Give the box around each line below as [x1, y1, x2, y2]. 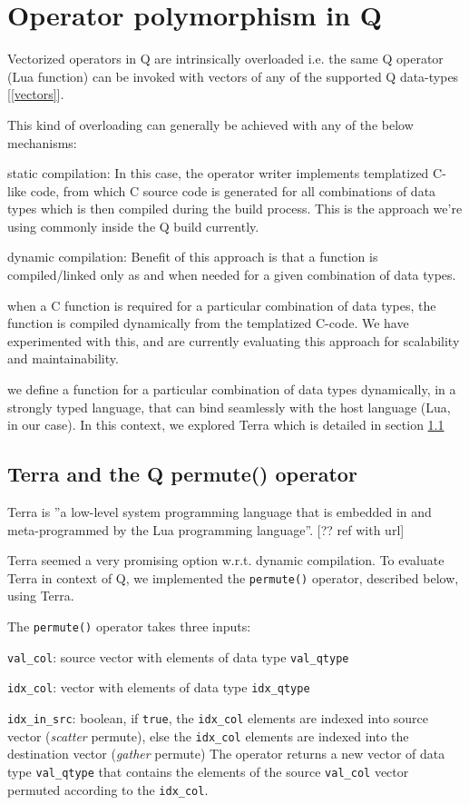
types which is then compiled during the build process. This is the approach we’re [7, 199, 463, 218]
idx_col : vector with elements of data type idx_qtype [7, 678, 310, 697]
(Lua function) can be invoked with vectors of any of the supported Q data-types [7, 66, 459, 85]
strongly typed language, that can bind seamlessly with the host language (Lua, [7, 397, 451, 416]
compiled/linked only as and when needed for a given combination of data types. [7, 265, 456, 284]
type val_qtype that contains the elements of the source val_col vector [7, 761, 409, 780]
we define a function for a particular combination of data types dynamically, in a [7, 380, 456, 399]
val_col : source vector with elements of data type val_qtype [7, 647, 349, 666]
